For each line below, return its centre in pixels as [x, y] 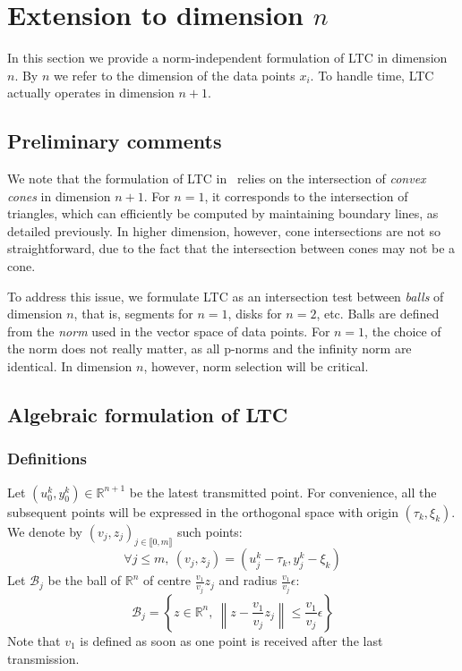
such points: [210, 531]
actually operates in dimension [91, 93]
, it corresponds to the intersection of [306, 195]
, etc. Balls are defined [378, 314]
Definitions [47, 459]
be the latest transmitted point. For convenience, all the [283, 492]
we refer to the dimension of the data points [175, 75]
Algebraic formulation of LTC [148, 415]
